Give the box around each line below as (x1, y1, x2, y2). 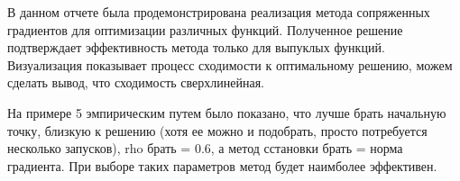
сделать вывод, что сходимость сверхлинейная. (7, 73, 264, 92)
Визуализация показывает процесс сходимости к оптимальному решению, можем (7, 55, 453, 74)
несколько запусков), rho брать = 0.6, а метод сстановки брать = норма (7, 139, 403, 158)
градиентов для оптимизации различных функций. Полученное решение (7, 20, 403, 39)
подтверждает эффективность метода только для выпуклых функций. (7, 38, 385, 57)
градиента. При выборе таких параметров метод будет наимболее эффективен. (7, 156, 437, 175)
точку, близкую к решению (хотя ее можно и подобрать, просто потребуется (7, 121, 428, 140)
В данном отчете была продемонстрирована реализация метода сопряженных (7, 3, 430, 21)
